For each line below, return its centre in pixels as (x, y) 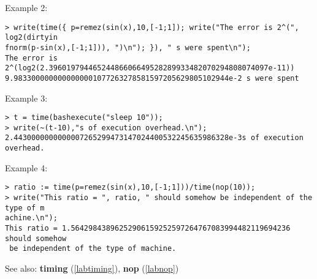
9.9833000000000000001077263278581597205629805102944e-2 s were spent (152, 78)
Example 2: (26, 7)
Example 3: (26, 98)
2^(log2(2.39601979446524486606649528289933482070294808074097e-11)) (150, 68)
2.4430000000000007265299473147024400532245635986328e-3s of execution (154, 138)
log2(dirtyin (31, 38)
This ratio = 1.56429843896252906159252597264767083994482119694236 (148, 228)
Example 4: (26, 167)
